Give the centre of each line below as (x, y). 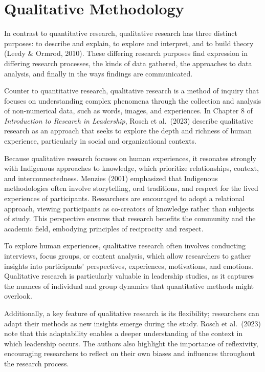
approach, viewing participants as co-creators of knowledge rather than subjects (129, 208)
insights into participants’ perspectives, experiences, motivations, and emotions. (129, 266)
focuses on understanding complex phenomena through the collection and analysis (133, 100)
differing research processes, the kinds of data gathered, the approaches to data (128, 63)
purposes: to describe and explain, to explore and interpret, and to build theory (129, 43)
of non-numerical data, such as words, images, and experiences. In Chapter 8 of (128, 111)
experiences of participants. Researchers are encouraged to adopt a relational (125, 198)
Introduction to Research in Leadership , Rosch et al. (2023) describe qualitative (129, 120)
